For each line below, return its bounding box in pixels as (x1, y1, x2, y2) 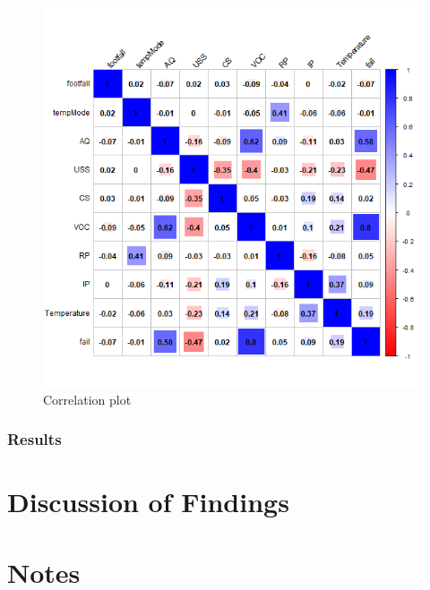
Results (7, 428, 62, 450)
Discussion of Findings (7, 483, 289, 520)
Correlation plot (43, 389, 132, 408)
